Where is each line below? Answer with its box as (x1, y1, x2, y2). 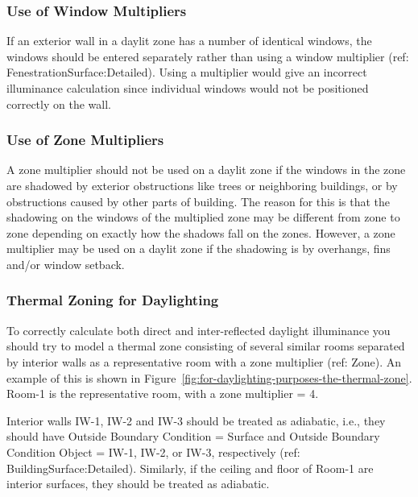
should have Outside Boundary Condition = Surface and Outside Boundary (6, 428, 380, 445)
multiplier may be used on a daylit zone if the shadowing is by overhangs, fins (6, 240, 391, 257)
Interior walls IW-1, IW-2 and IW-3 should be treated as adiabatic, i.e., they (6, 412, 386, 429)
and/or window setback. (6, 255, 125, 272)
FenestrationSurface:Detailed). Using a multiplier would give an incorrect (6, 64, 367, 81)
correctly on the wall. (6, 95, 111, 112)
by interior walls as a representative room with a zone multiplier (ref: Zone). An (6, 353, 402, 370)
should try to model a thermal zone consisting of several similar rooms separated (6, 338, 405, 354)
